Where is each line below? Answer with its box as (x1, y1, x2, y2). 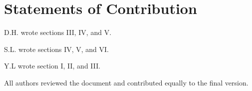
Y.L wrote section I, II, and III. (4, 60, 101, 71)
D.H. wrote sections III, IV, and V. (4, 27, 112, 37)
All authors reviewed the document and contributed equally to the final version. (4, 77, 249, 87)
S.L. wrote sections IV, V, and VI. (4, 43, 109, 54)
